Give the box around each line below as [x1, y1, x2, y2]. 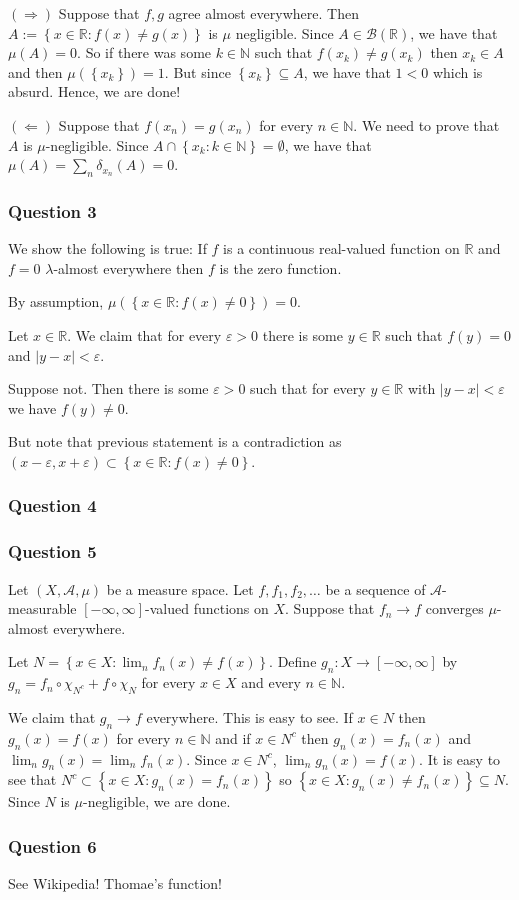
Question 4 [8, 493, 97, 518]
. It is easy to [419, 748, 501, 769]
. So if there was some [77, 42, 212, 63]
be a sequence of [325, 578, 426, 599]
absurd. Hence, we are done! [8, 81, 181, 102]
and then [8, 61, 63, 82]
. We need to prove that [353, 114, 500, 135]
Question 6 [8, 833, 97, 858]
